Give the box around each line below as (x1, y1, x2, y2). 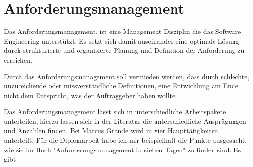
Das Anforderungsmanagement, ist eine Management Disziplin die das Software (4, 26, 241, 36)
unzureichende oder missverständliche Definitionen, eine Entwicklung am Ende (4, 81, 238, 91)
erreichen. (4, 54, 33, 65)
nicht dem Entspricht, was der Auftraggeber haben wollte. (4, 90, 177, 100)
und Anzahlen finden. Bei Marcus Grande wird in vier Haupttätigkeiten (4, 125, 218, 135)
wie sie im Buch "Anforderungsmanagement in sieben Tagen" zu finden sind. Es (4, 144, 241, 154)
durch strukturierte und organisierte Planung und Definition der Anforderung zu (4, 45, 245, 55)
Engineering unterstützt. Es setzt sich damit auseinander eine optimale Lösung (4, 35, 239, 46)
